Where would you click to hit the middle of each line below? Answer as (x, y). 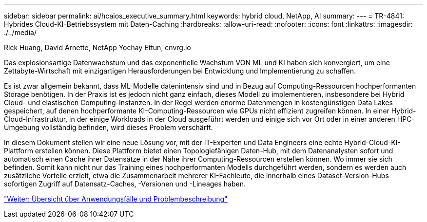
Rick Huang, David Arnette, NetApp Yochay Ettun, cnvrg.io (97, 47)
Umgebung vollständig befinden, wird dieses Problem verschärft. (108, 127)
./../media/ (20, 32)
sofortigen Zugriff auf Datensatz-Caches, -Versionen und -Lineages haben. (125, 184)
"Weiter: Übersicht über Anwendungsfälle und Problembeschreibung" (116, 199)
